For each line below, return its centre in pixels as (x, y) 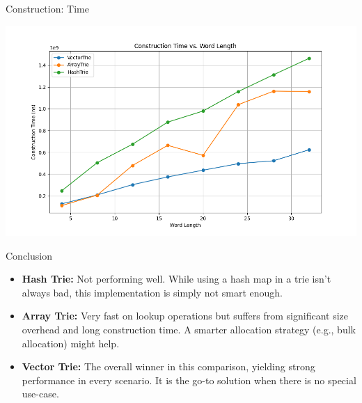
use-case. (40, 394)
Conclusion (29, 255)
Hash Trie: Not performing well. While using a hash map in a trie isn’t (176, 279)
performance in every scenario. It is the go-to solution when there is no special (189, 380)
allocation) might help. (71, 343)
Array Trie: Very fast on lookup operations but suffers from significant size (185, 316)
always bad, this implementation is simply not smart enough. (152, 292)
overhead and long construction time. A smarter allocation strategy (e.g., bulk (189, 329)
